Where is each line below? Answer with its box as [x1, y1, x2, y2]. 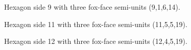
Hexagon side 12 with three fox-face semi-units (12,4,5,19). [4, 36, 187, 46]
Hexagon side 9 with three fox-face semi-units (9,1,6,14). [4, 2, 180, 12]
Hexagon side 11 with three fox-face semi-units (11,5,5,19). [4, 18, 187, 29]
